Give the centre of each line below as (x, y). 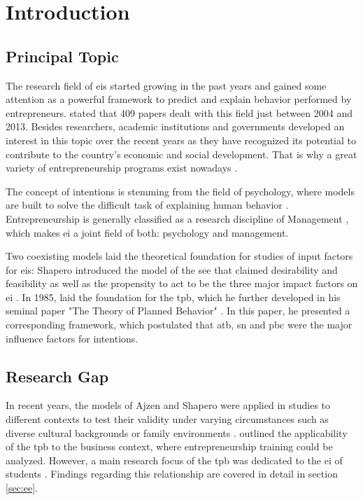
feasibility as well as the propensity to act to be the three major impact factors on (182, 283)
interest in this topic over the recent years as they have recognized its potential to (181, 140)
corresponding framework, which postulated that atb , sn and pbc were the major (179, 325)
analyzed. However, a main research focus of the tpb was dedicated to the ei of (174, 460)
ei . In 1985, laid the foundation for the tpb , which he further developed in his (173, 297)
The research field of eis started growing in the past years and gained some (166, 85)
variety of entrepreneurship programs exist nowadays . (122, 168)
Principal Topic (62, 56)
